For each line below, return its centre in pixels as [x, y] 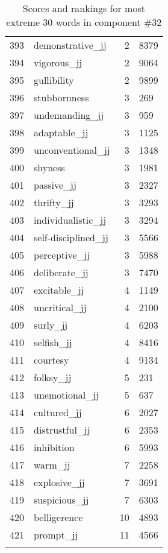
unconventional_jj [72, 150]
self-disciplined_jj [71, 237]
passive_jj [55, 185]
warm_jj [52, 465]
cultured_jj [58, 412]
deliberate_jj [61, 272]
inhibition [54, 447]
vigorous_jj [58, 62]
